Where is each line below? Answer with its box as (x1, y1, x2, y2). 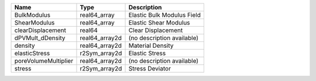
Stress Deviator (128, 65, 171, 72)
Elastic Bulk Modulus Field (128, 11, 201, 19)
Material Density (128, 41, 174, 50)
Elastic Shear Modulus (128, 19, 190, 26)
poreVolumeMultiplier (14, 57, 73, 65)
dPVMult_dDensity (14, 34, 66, 42)
